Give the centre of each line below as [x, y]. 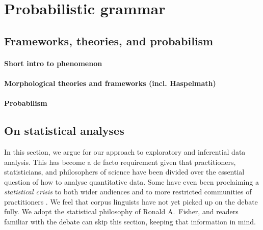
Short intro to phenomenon [53, 63]
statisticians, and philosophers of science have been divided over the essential [124, 172]
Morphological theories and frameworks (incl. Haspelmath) [110, 83]
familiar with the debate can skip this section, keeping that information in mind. [130, 222]
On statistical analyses [64, 131]
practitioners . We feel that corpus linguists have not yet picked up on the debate [131, 201]
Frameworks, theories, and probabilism [109, 40]
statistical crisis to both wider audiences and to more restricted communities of [128, 192]
